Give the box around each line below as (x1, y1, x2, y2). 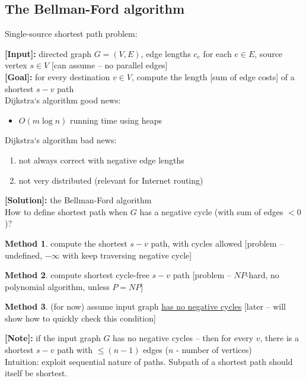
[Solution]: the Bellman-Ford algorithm (5, 194, 152, 206)
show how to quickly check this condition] (5, 311, 156, 324)
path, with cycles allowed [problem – (151, 237, 284, 249)
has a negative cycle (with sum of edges (139, 205, 283, 218)
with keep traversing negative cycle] (62, 248, 192, 261)
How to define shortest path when (5, 205, 128, 218)
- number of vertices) (176, 344, 252, 356)
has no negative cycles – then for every (113, 332, 254, 344)
